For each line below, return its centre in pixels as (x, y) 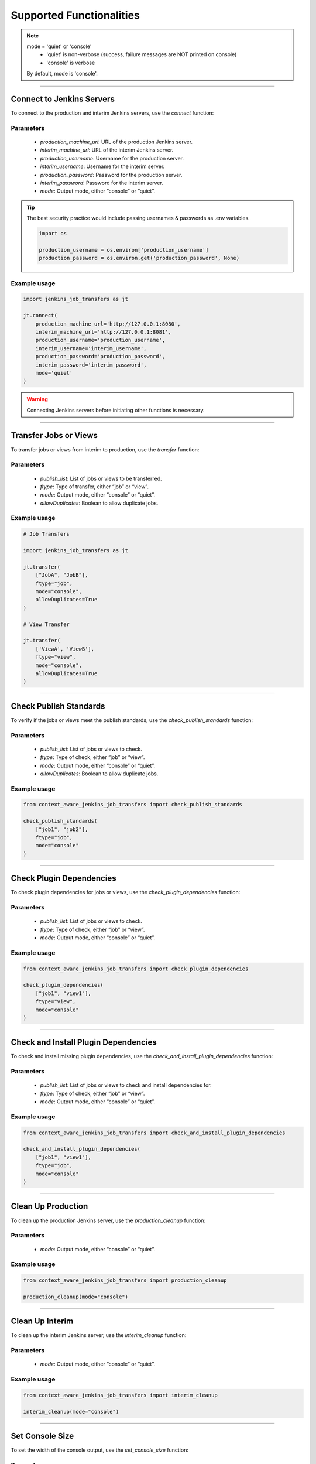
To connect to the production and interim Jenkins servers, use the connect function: (112, 113)
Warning (37, 399)
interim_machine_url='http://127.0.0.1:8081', (104, 332)
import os (53, 234)
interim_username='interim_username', (91, 348)
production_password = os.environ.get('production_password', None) (139, 258)
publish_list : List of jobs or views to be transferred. (101, 478)
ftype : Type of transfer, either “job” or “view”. (95, 487)
